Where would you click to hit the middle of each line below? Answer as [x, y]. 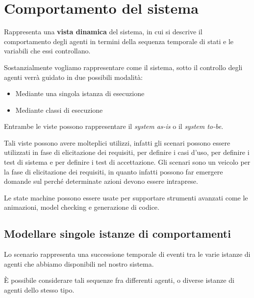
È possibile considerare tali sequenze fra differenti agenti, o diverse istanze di [119, 280]
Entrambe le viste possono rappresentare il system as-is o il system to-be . [114, 126]
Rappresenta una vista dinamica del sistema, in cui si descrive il [103, 32]
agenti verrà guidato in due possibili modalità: [73, 77]
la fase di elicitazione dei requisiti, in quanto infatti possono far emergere [114, 171]
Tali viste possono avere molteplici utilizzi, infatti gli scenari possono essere [117, 142]
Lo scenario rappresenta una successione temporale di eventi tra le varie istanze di [127, 254]
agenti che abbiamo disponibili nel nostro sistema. [79, 263]
